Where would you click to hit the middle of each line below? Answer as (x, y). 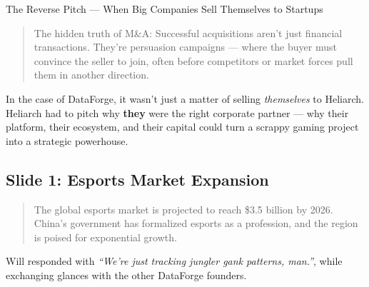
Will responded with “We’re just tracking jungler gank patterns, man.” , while (174, 261)
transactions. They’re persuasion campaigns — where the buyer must (185, 47)
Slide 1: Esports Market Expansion (137, 179)
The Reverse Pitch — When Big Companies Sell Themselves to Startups (165, 9)
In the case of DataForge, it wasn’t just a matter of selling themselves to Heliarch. (185, 98)
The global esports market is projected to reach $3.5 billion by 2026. (183, 209)
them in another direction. (91, 75)
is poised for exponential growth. (105, 237)
